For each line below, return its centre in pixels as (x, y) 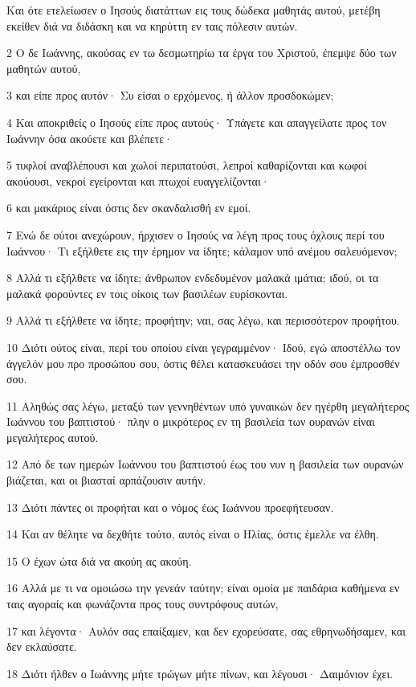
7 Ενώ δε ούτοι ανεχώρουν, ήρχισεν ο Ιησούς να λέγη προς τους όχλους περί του (196, 234)
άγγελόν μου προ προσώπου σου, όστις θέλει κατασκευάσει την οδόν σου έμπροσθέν (203, 363)
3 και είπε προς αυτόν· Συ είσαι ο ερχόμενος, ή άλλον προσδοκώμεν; (170, 95)
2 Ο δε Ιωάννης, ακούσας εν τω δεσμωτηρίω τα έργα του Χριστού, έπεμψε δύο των (202, 53)
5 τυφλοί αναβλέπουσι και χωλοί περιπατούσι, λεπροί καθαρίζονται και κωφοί (187, 165)
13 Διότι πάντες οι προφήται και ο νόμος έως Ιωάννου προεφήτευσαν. (170, 507)
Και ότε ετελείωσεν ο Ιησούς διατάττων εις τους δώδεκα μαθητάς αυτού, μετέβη (194, 10)
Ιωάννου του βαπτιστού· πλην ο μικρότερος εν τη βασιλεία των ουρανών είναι (191, 421)
